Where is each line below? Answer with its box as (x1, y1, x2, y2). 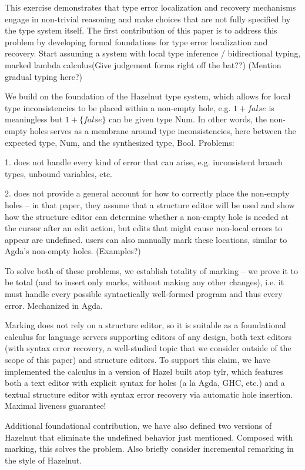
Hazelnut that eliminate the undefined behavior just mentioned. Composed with (5, 431, 293, 443)
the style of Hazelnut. (5, 454, 82, 466)
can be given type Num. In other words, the (109, 113, 267, 125)
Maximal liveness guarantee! (5, 399, 106, 412)
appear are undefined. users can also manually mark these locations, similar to (5, 233, 287, 245)
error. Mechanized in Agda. (5, 299, 103, 311)
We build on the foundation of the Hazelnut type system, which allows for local (5, 90, 291, 102)
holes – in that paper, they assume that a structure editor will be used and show (5, 198, 295, 211)
